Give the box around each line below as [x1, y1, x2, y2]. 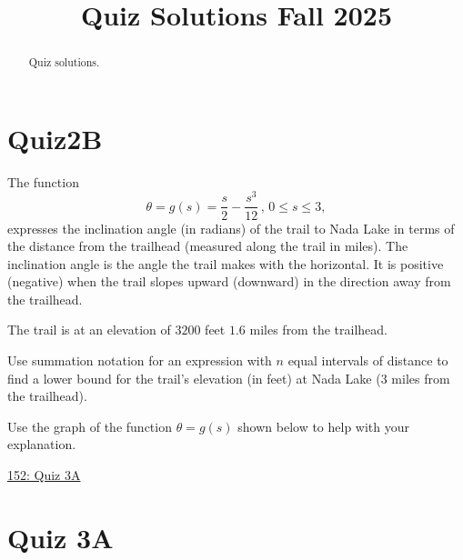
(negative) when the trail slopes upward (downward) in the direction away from [7, 272, 451, 291]
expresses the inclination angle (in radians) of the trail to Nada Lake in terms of [7, 218, 455, 237]
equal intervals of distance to [287, 351, 448, 370]
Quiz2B [7, 119, 103, 156]
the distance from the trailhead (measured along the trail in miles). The [7, 236, 408, 255]
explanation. [7, 435, 76, 454]
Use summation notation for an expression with [7, 351, 272, 370]
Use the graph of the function [7, 416, 172, 435]
